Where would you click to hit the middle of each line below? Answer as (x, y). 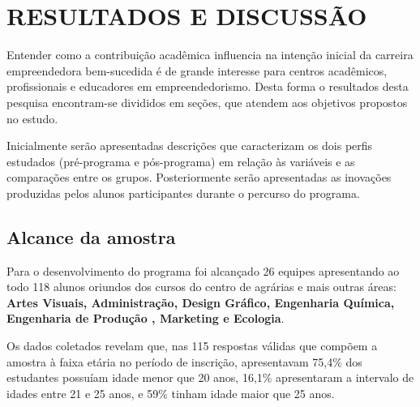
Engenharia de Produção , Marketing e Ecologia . (146, 318)
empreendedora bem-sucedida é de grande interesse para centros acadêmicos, (197, 70)
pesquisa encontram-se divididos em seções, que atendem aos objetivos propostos (207, 102)
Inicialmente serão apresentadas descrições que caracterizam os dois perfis (190, 146)
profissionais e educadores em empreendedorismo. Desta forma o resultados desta (208, 86)
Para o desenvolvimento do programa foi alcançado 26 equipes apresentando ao (203, 270)
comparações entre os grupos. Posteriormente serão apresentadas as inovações (199, 177)
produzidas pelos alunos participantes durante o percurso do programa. (183, 193)
